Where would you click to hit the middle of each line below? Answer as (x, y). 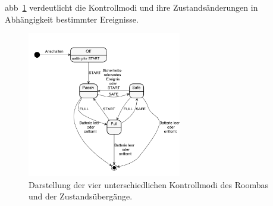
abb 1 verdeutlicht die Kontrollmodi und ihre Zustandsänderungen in (131, 7)
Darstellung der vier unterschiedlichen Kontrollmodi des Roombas (149, 184)
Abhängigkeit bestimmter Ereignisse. (72, 19)
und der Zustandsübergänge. (81, 196)
